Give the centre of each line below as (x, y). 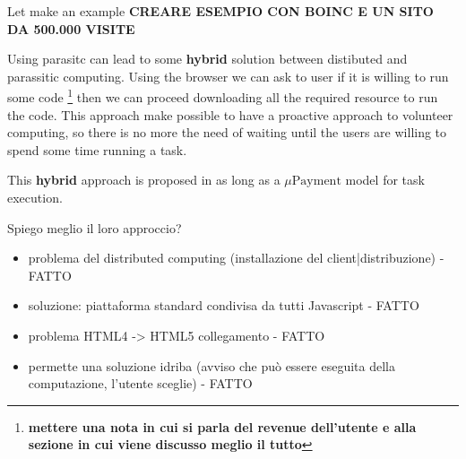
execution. (35, 197)
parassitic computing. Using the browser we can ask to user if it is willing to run (228, 76)
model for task (385, 180)
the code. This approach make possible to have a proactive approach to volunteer (230, 114)
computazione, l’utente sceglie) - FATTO (140, 383)
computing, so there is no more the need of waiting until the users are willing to (227, 132)
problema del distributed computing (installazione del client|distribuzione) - (236, 258)
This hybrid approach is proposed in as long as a (144, 180)
